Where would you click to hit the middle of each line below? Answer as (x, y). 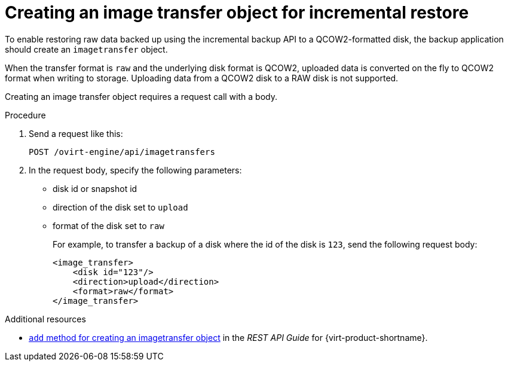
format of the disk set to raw (108, 225)
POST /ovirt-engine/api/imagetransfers (122, 152)
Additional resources (45, 319)
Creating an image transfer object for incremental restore (237, 13)
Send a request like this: (76, 133)
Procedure (25, 115)
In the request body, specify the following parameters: (135, 170)
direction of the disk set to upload (120, 207)
